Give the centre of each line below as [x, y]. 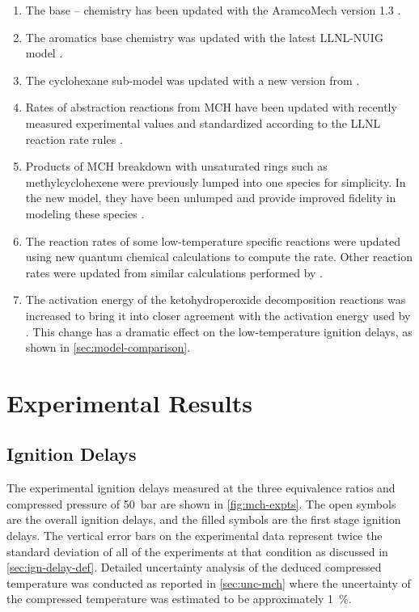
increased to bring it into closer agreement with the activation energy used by [218, 315]
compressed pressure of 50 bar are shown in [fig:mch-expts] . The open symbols [201, 503]
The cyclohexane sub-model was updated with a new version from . [193, 80]
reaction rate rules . [74, 139]
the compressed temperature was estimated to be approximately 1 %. [179, 599]
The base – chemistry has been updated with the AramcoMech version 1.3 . [213, 10]
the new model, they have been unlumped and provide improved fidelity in [211, 198]
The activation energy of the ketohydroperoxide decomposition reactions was [216, 300]
